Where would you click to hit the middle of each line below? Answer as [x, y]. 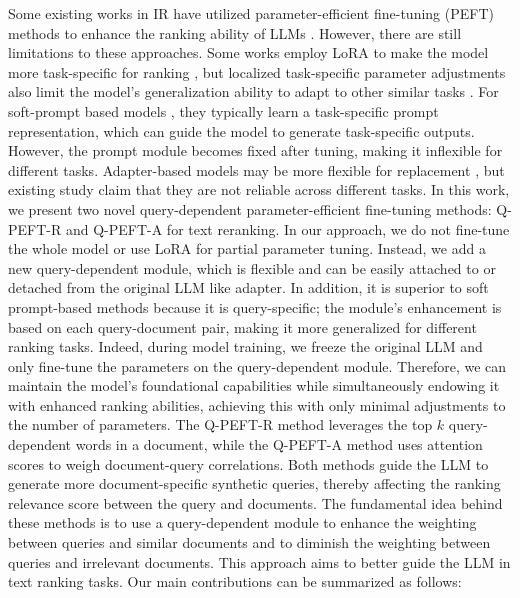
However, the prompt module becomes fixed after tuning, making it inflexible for [255, 150]
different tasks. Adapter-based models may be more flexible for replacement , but [256, 169]
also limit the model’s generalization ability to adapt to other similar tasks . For [253, 91]
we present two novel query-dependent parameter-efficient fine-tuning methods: [250, 208]
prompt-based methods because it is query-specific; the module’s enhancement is [255, 306]
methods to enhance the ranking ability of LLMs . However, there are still [235, 32]
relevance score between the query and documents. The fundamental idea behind [255, 502]
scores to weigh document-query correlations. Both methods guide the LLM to [248, 463]
